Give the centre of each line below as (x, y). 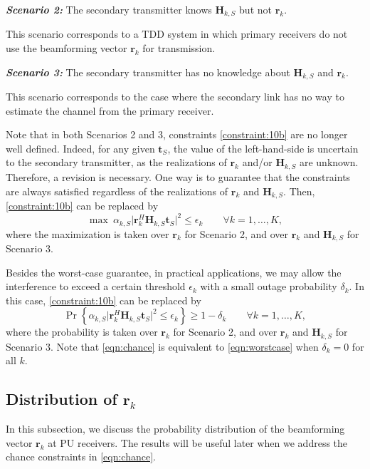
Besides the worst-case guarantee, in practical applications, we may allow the (174, 272)
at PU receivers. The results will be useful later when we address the (198, 442)
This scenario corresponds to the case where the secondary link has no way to (175, 97)
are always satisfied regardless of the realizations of (117, 191)
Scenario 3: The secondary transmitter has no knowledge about (148, 72)
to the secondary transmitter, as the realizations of (116, 162)
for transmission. (179, 48)
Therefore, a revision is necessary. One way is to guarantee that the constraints (178, 176)
